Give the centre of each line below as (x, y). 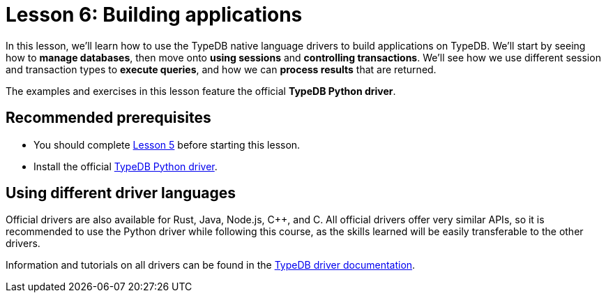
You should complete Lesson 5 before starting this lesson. (167, 144)
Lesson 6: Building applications (154, 15)
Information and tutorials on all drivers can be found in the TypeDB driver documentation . (211, 265)
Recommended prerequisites (108, 118)
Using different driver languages (121, 193)
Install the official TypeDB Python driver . (126, 166)
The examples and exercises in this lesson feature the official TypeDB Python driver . (201, 91)
